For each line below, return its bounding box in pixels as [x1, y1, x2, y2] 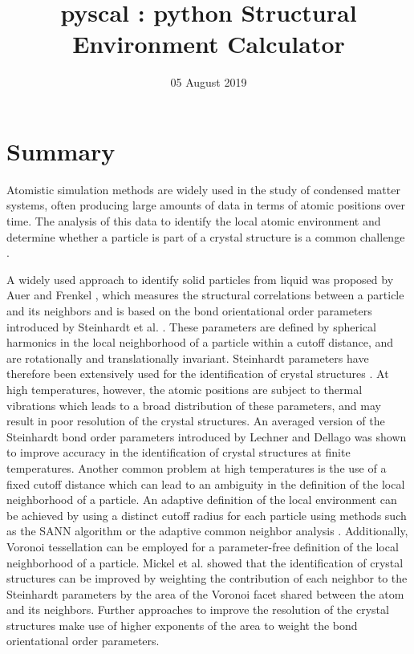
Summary [6, 134, 116, 167]
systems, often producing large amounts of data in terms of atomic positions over [6, 197, 405, 213]
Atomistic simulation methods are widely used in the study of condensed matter [6, 181, 400, 197]
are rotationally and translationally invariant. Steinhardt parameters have [6, 349, 369, 366]
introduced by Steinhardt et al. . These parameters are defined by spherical [6, 318, 376, 335]
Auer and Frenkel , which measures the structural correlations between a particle [6, 286, 404, 303]
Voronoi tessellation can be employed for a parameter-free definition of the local [6, 538, 399, 554]
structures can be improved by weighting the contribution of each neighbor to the [6, 570, 408, 587]
